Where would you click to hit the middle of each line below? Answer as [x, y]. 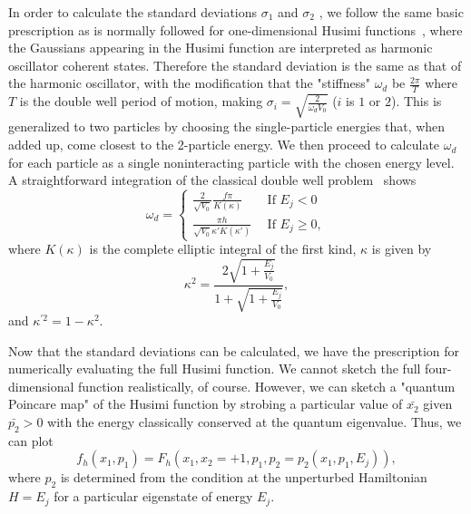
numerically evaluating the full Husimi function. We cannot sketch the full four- [230, 369]
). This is [416, 101]
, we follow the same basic [391, 12]
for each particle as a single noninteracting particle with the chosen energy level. [231, 162]
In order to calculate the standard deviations [133, 12]
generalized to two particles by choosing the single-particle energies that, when [227, 126]
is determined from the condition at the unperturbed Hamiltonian [244, 477]
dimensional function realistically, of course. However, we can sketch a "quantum [232, 386]
